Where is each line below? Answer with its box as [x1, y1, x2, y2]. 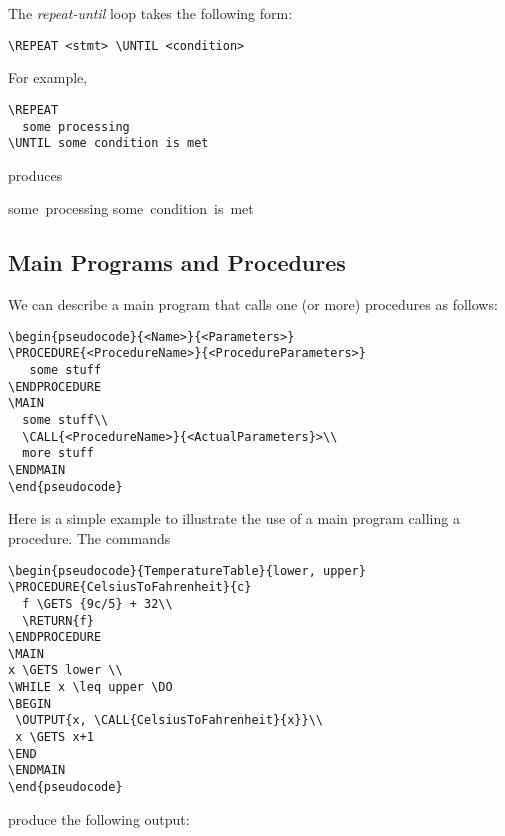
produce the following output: [8, 808, 190, 829]
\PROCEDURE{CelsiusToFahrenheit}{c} [8, 580, 252, 595]
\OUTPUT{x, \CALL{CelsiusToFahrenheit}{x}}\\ [15, 713, 323, 728]
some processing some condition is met [8, 198, 254, 219]
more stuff [22, 446, 94, 461]
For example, [8, 67, 88, 88]
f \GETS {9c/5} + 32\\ [22, 596, 173, 611]
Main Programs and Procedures [8, 247, 346, 278]
